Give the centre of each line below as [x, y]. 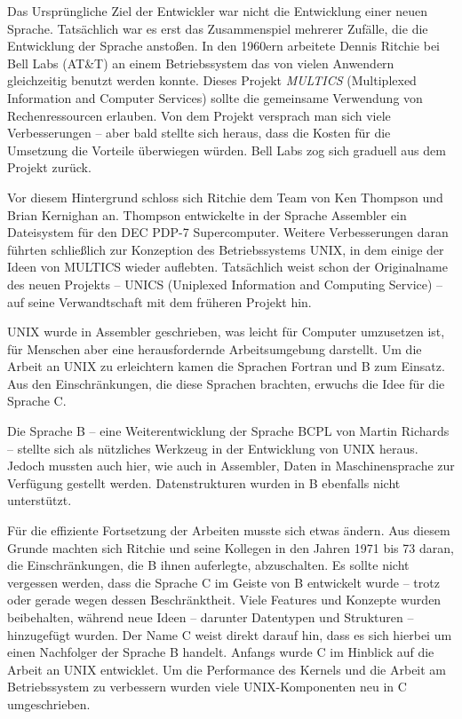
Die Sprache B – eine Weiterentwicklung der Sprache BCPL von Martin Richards [228, 431]
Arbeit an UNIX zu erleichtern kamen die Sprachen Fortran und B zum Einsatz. [226, 366]
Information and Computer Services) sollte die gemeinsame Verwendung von [215, 97]
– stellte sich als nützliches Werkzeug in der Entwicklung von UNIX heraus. [213, 448]
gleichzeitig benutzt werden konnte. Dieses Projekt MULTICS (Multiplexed [212, 80]
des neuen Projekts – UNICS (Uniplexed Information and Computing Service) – [225, 284]
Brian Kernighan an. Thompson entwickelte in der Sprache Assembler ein [207, 214]
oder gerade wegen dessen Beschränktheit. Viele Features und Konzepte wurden [224, 600]
